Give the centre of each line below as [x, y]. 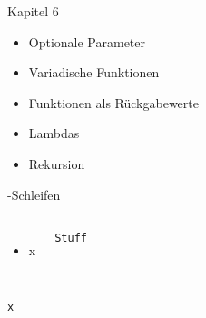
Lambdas [54, 133]
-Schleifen [34, 194]
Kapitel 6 [33, 11]
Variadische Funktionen [94, 72]
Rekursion [57, 163]
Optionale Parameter [87, 41]
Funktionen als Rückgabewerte [113, 102]
